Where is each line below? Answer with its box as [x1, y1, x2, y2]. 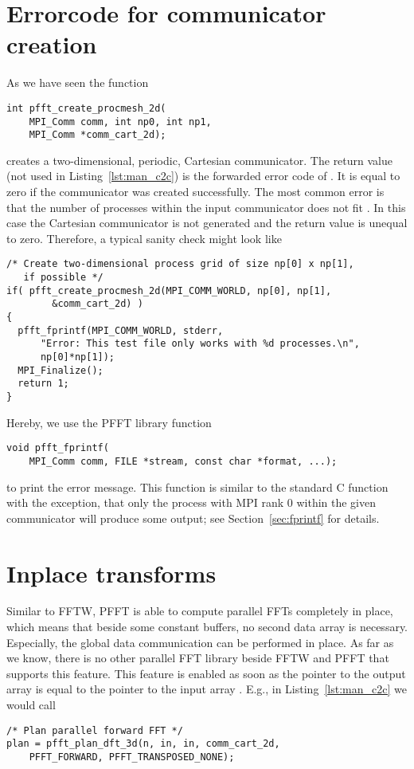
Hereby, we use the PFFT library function [6, 414, 212, 430]
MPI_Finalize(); [18, 364, 103, 376]
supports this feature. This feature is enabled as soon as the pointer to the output [6, 665, 406, 681]
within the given [296, 494, 377, 511]
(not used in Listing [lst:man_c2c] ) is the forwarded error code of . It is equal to [6, 167, 400, 184]
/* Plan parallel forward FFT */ [6, 724, 183, 736]
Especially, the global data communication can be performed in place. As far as [6, 634, 394, 650]
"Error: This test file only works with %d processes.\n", [40, 338, 360, 350]
